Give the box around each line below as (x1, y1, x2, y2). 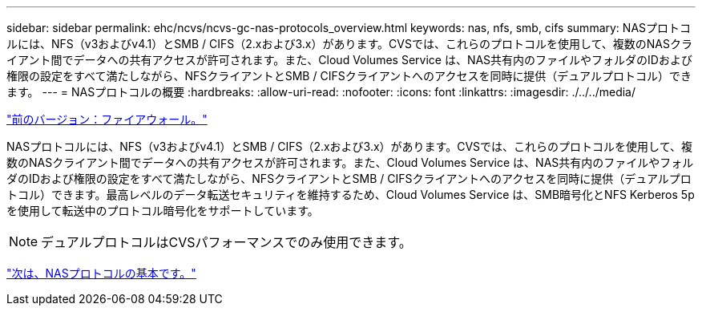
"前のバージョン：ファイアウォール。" (6, 112, 208, 126)
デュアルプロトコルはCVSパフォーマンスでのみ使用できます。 (41, 234, 412, 250)
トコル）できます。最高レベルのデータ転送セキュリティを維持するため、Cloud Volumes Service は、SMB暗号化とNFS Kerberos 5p (6, 188, 695, 201)
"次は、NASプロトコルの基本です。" (6, 266, 196, 280)
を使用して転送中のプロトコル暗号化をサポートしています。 (6, 204, 319, 217)
